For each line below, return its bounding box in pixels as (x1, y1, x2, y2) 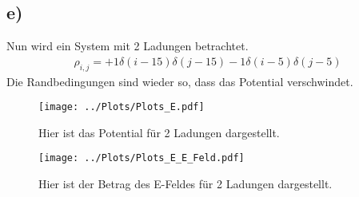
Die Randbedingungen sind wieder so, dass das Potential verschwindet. (6, 73, 353, 89)
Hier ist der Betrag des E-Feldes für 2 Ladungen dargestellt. (38, 175, 333, 192)
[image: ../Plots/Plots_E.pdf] (38, 101, 205, 113)
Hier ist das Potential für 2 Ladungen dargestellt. (38, 124, 280, 140)
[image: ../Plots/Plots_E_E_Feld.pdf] (38, 152, 245, 164)
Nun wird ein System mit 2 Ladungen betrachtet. (6, 37, 249, 54)
